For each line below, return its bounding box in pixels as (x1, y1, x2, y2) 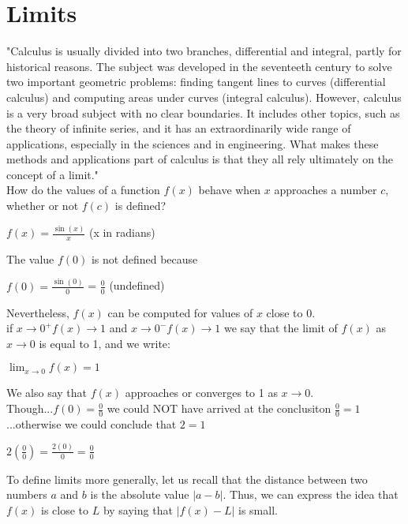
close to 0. (266, 304, 316, 320)
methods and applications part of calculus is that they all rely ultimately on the (6, 151, 394, 167)
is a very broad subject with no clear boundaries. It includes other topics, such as (6, 104, 400, 121)
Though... (6, 400, 54, 417)
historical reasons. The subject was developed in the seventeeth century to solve (6, 58, 392, 74)
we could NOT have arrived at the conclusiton (107, 400, 331, 417)
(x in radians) (88, 224, 155, 241)
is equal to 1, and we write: (39, 335, 170, 351)
